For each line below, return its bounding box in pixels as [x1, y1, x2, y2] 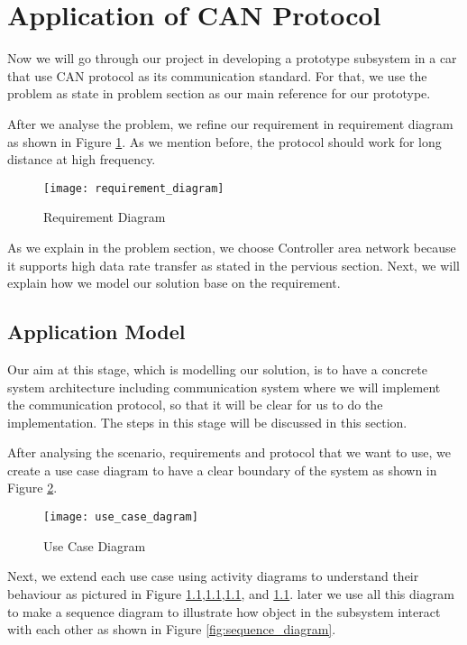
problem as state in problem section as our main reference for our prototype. [7, 84, 431, 103]
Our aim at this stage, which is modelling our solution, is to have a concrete [7, 359, 427, 378]
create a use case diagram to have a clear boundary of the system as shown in [7, 460, 437, 479]
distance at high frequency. [7, 150, 156, 169]
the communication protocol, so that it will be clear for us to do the [7, 395, 383, 414]
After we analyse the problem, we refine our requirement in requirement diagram [7, 114, 453, 133]
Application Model [7, 318, 186, 346]
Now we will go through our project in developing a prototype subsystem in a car [7, 49, 457, 68]
